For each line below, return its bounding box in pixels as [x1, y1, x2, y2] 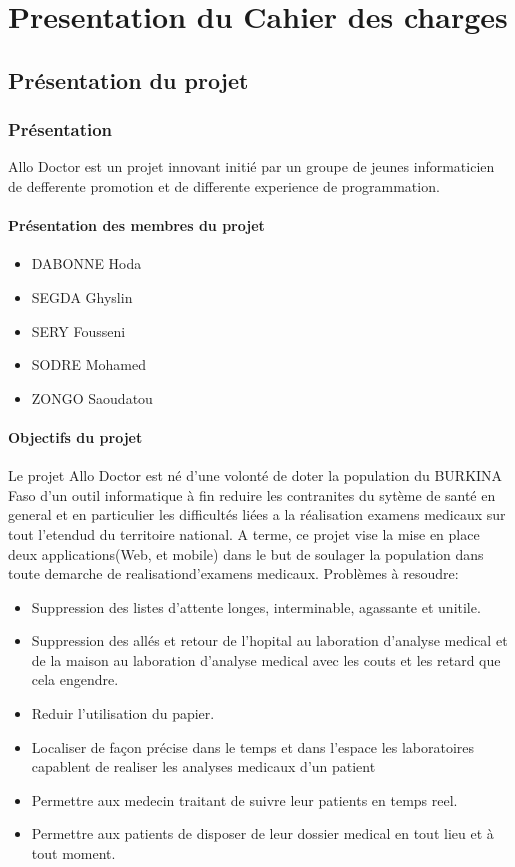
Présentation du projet [8, 64, 249, 95]
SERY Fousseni [31, 320, 126, 341]
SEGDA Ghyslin [31, 286, 133, 307]
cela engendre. [31, 669, 119, 690]
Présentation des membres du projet [8, 215, 265, 236]
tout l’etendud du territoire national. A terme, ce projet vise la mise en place [8, 523, 480, 544]
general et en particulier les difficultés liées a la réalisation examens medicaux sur [8, 504, 506, 525]
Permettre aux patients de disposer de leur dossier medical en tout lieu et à [31, 823, 494, 844]
